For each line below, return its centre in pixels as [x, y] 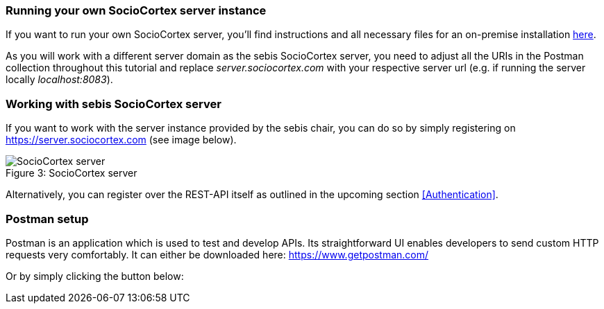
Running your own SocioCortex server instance [136, 10]
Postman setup [47, 219]
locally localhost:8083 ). [59, 80]
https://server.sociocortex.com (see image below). [121, 140]
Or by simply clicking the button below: [95, 276]
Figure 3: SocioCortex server [72, 173]
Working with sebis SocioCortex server [114, 104]
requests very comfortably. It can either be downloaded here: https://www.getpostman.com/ [217, 254]
